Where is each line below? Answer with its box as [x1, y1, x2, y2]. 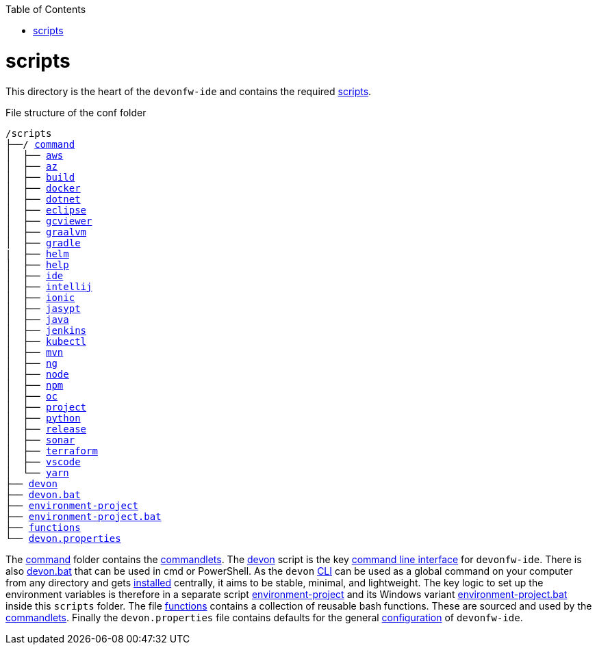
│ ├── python [5, 412, 81, 424]
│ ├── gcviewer [5, 215, 92, 226]
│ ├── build [5, 171, 75, 183]
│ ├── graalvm [5, 226, 87, 237]
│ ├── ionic [5, 291, 75, 303]
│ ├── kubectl [5, 335, 87, 347]
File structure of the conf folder [5, 106, 147, 118]
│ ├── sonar [5, 434, 75, 445]
